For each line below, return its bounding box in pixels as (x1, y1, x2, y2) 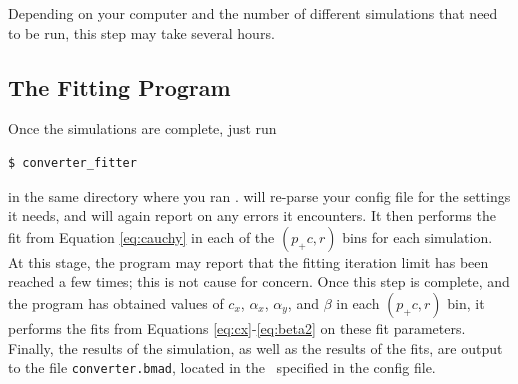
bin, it (447, 292, 485, 313)
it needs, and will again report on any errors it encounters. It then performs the (8, 205, 496, 226)
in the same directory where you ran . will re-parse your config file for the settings (8, 185, 511, 206)
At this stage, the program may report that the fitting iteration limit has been (8, 251, 489, 272)
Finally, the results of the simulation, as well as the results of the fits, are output (8, 337, 503, 358)
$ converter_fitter (8, 155, 137, 170)
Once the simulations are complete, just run (8, 118, 277, 139)
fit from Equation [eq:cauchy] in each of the (8, 226, 275, 247)
